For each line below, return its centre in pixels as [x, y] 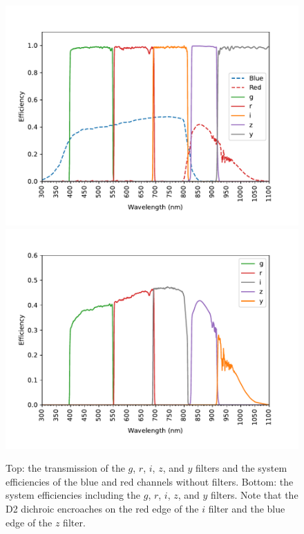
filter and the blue [247, 508]
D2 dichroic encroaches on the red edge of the [102, 508]
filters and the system [241, 468]
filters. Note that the [255, 495]
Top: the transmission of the [65, 468]
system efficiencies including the [73, 495]
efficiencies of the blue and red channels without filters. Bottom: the [150, 481]
